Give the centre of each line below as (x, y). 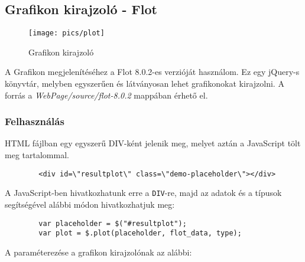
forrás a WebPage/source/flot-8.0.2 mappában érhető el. (106, 95)
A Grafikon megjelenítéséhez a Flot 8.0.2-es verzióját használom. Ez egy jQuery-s (152, 72)
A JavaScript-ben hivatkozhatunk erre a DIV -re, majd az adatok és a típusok (143, 193)
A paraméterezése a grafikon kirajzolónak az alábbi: (98, 252)
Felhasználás (35, 121)
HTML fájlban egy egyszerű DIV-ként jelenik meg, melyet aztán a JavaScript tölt (153, 143)
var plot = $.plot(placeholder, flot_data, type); (140, 233)
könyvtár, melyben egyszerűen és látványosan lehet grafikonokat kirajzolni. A (145, 83)
